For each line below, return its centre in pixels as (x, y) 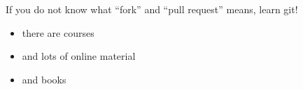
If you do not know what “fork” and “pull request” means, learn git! (152, 9)
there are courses (58, 32)
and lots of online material (79, 56)
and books (44, 79)
